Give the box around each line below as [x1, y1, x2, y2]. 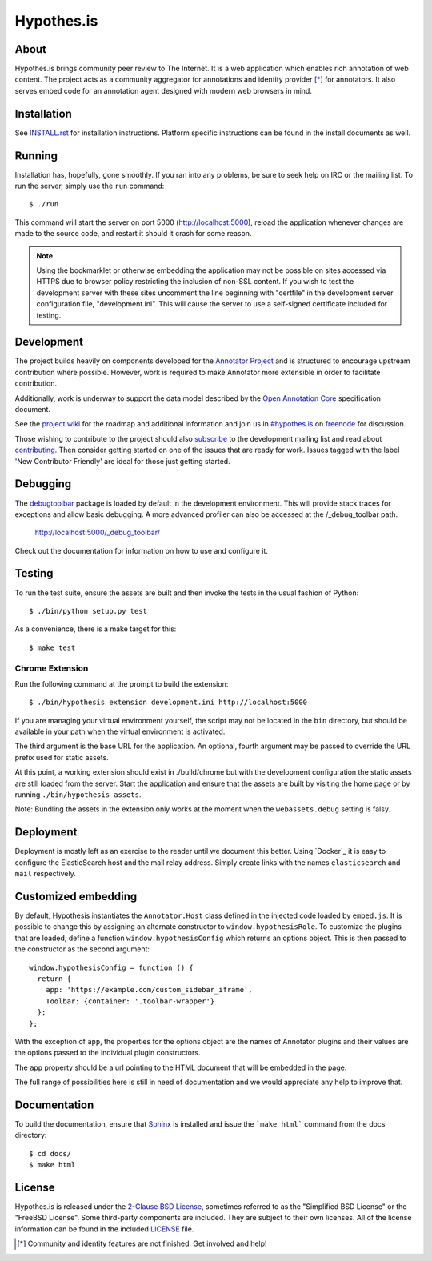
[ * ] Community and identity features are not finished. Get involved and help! [17, 1239, 267, 1248]
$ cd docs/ [29, 1149, 72, 1158]
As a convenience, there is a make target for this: [14, 624, 177, 634]
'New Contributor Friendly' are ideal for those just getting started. [14, 456, 231, 466]
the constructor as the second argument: [14, 944, 150, 954]
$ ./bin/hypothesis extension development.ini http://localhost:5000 [29, 698, 308, 707]
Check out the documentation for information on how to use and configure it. [14, 546, 268, 555]
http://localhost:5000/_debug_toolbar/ [34, 528, 160, 538]
